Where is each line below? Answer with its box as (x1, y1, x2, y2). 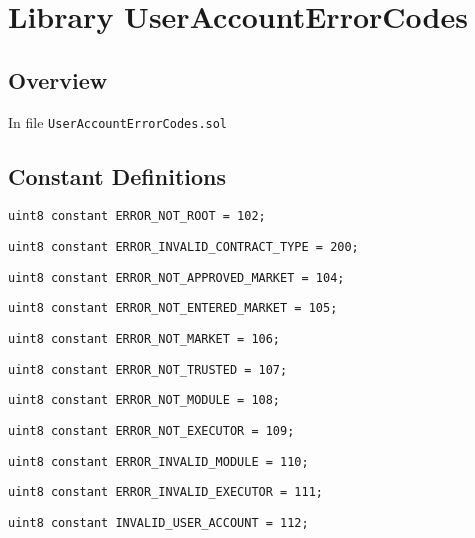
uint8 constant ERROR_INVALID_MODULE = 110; (8, 454, 309, 469)
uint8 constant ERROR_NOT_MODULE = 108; (8, 393, 281, 408)
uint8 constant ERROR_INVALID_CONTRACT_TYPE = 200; (8, 240, 359, 255)
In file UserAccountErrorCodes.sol (8, 111, 228, 132)
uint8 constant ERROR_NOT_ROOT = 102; (8, 209, 266, 224)
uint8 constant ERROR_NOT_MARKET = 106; (8, 332, 281, 347)
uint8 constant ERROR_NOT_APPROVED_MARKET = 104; (8, 270, 345, 285)
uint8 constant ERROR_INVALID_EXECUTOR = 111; (8, 485, 323, 500)
